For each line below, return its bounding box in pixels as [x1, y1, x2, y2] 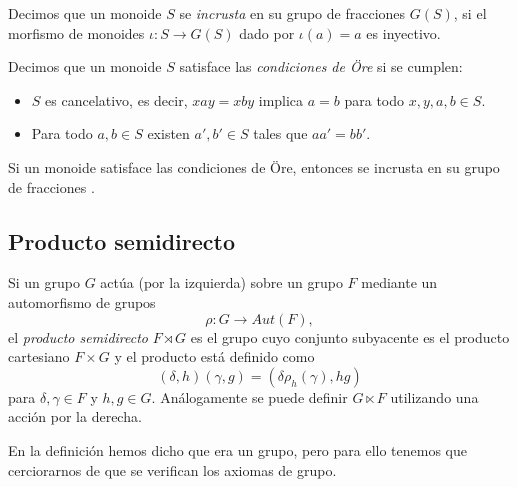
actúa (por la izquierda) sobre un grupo [100, 272, 343, 293]
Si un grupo [8, 272, 81, 293]
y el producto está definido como [114, 346, 315, 367]
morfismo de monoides [8, 22, 145, 43]
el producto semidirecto [8, 326, 149, 347]
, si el [453, 3, 487, 23]
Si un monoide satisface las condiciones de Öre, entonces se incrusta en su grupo [8, 156, 500, 177]
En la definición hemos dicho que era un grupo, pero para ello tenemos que [8, 439, 468, 460]
